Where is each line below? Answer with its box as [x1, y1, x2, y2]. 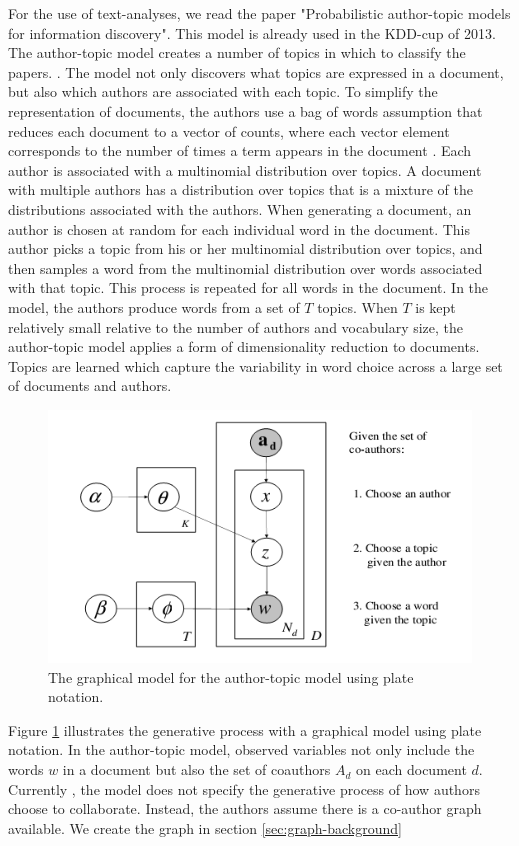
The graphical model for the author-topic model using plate [48, 666, 414, 687]
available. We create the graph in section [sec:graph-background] [8, 817, 402, 838]
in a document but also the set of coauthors [62, 759, 331, 780]
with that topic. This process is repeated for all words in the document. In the [8, 277, 489, 298]
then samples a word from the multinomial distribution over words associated [8, 257, 483, 278]
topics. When [317, 296, 398, 317]
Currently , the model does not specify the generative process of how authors [8, 778, 480, 799]
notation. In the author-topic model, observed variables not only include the [8, 739, 475, 760]
